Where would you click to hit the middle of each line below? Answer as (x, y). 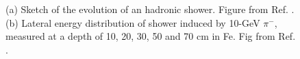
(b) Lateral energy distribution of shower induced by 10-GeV (133, 22)
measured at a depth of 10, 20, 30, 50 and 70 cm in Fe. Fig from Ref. (151, 36)
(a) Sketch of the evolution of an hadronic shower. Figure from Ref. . (150, 9)
